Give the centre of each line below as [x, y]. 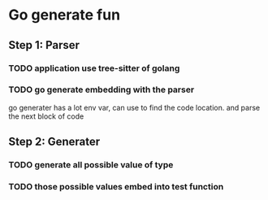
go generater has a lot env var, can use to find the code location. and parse [134, 107]
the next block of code [46, 116]
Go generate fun [64, 15]
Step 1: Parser [44, 45]
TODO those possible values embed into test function [116, 187]
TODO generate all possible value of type [91, 165]
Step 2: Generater [54, 142]
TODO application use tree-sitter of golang [94, 68]
